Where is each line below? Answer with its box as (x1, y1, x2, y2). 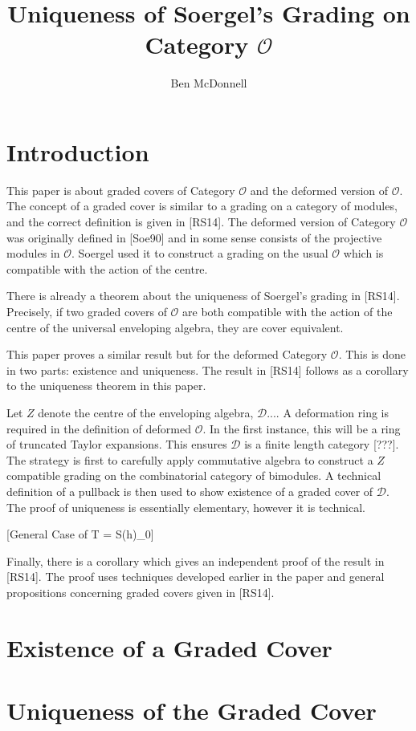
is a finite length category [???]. (244, 436, 399, 453)
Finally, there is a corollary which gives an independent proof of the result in (6, 552, 385, 569)
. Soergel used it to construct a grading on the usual (71, 245, 328, 262)
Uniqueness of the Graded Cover (6, 694, 377, 727)
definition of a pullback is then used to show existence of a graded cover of (6, 482, 373, 499)
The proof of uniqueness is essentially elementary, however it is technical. (6, 498, 365, 515)
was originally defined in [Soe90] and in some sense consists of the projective (6, 229, 382, 246)
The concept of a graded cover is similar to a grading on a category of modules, (6, 197, 398, 214)
